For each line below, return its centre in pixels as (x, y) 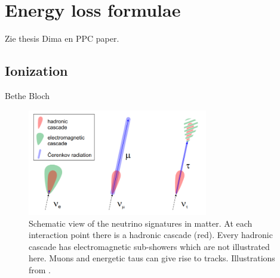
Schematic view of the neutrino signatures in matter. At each (141, 223)
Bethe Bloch (27, 95)
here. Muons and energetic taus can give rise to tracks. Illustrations (152, 258)
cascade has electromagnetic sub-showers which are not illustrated (149, 246)
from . (40, 270)
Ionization (36, 71)
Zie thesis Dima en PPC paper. (62, 38)
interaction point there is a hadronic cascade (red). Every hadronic (151, 235)
